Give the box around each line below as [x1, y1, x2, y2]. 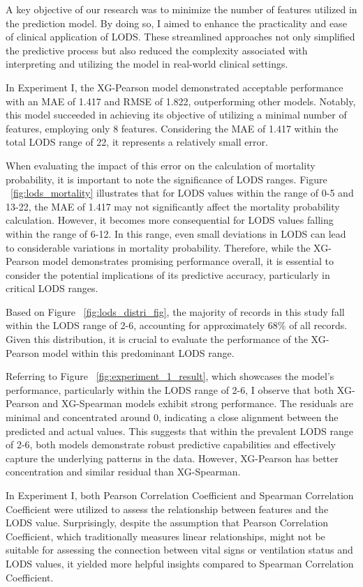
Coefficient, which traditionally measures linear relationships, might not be [6, 528, 325, 543]
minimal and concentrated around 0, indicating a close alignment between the [6, 410, 339, 425]
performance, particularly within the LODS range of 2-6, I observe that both [6, 382, 334, 397]
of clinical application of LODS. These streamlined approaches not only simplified [6, 29, 355, 44]
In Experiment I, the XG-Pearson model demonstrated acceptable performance [6, 79, 343, 94]
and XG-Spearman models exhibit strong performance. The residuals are [42, 396, 353, 411]
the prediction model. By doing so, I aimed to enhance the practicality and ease [6, 15, 347, 30]
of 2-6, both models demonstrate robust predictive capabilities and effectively [6, 437, 336, 452]
